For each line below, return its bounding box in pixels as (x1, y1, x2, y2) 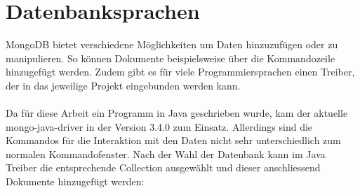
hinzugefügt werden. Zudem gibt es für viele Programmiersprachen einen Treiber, (6, 64, 355, 79)
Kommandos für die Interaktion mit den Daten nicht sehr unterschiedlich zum (6, 133, 341, 148)
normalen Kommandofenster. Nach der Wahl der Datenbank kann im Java (6, 146, 326, 161)
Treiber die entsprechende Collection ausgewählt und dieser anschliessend (6, 160, 321, 175)
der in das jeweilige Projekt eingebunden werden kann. (6, 78, 241, 92)
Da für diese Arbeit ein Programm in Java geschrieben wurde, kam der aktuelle (6, 106, 348, 120)
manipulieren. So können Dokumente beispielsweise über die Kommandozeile (6, 50, 335, 65)
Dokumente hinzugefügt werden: (6, 174, 145, 189)
